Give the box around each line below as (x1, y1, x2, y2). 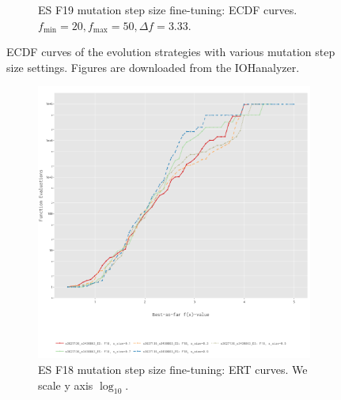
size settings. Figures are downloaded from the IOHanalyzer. (6, 58, 300, 75)
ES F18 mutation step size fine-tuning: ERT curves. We (38, 360, 308, 377)
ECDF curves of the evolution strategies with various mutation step (6, 43, 335, 60)
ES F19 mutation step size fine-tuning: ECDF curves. (38, 2, 297, 17)
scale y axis (38, 376, 93, 393)
